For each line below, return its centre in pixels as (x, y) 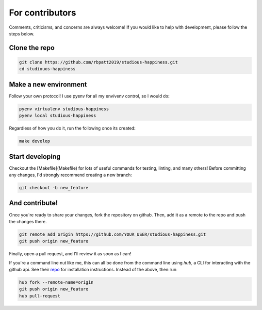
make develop (35, 141)
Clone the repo (32, 48)
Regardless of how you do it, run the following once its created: (72, 128)
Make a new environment (48, 84)
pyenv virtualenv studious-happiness (64, 109)
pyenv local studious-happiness (58, 116)
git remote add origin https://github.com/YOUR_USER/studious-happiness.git (113, 234)
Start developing (35, 156)
